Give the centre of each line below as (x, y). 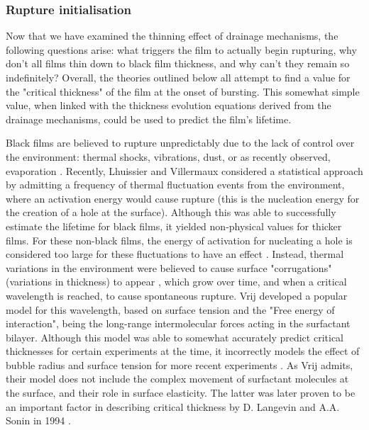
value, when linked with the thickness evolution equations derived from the (169, 105)
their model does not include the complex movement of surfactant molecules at (177, 379)
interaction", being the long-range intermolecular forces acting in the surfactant (178, 323)
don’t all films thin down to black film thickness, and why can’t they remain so (178, 63)
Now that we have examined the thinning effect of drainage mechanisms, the (172, 36)
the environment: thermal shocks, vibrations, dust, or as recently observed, (168, 156)
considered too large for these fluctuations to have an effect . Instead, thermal (175, 254)
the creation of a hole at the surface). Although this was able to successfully (171, 212)
